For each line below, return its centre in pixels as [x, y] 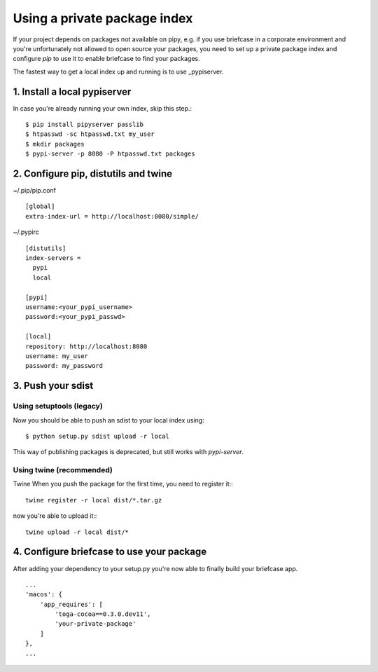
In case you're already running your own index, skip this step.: [103, 108]
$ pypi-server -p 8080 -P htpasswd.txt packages [110, 154]
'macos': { [44, 595]
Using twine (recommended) [63, 470]
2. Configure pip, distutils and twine [93, 174]
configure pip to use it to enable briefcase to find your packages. [107, 59]
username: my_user [57, 356]
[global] [40, 206]
